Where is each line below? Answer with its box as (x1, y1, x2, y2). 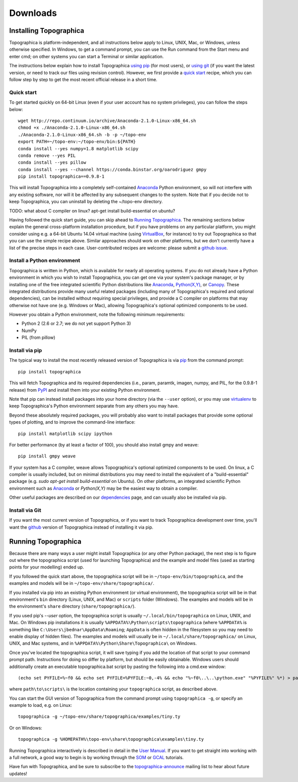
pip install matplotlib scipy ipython (18, 431, 113, 437)
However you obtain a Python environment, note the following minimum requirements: (9, 312, 185, 318)
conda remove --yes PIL (18, 152, 76, 158)
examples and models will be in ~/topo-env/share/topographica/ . (9, 580, 154, 586)
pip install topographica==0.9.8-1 (18, 174, 105, 179)
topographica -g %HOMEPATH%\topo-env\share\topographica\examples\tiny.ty (18, 737, 204, 742)
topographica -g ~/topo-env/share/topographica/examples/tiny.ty (18, 714, 181, 719)
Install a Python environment (9, 257, 80, 264)
